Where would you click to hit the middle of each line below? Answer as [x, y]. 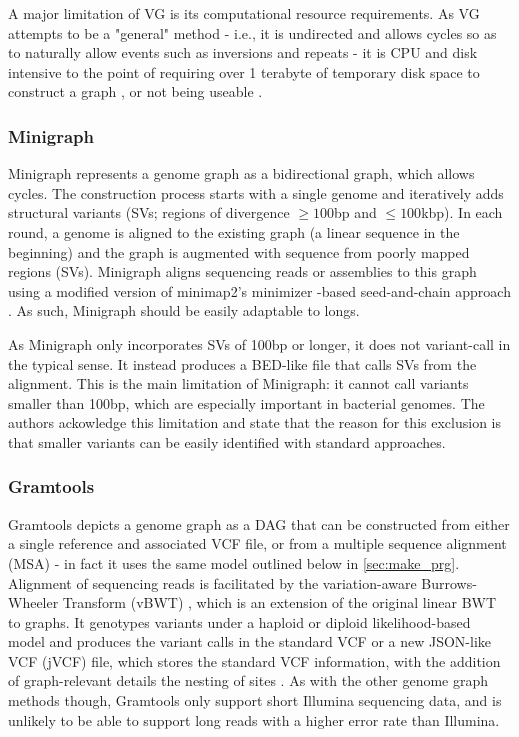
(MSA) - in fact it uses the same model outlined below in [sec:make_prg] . [234, 562]
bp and [355, 212]
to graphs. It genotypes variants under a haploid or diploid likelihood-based [239, 621]
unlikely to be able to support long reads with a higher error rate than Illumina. [254, 719]
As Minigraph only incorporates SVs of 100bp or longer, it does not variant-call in [259, 343]
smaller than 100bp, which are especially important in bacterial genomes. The [246, 402]
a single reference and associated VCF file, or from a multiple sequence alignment [257, 543]
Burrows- [449, 582]
